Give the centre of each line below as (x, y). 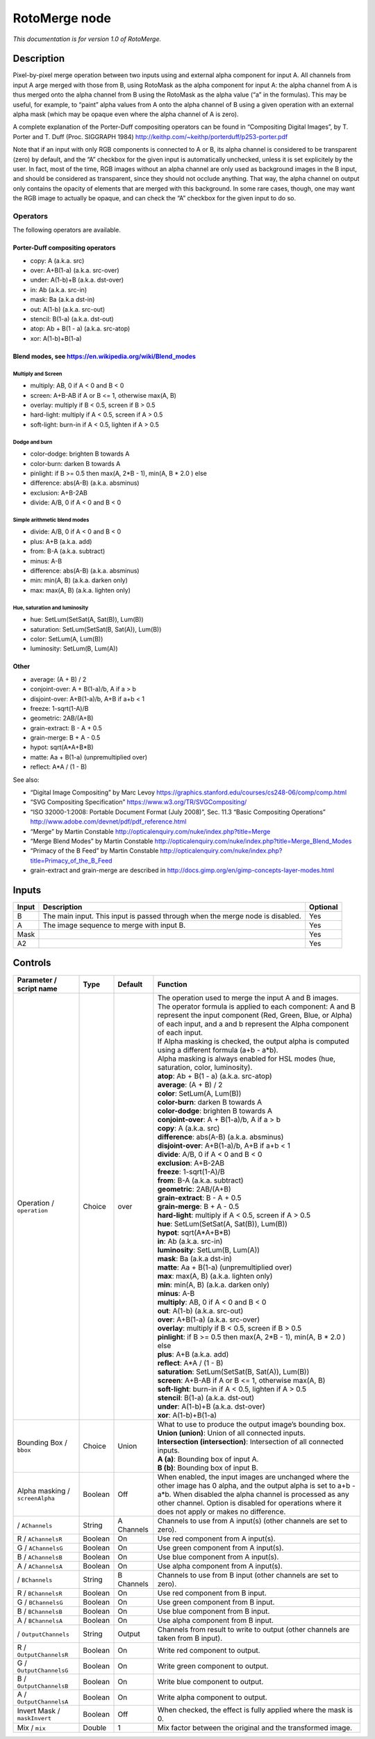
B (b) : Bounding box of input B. (208, 1468)
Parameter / (37, 979)
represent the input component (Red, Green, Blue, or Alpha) (255, 1015)
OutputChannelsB (43, 1686)
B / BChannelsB (40, 1611)
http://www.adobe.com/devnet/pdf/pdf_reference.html (108, 822)
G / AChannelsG (40, 1548)
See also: (26, 780)
